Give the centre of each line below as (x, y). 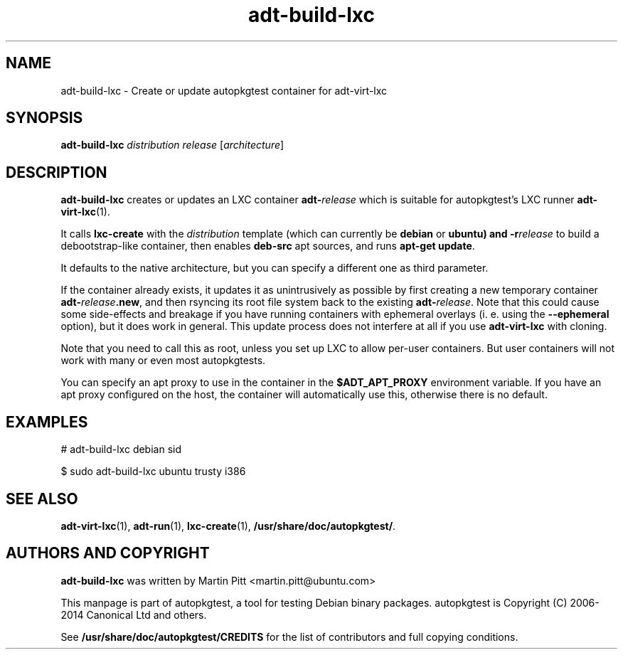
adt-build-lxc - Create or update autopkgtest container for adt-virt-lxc (224, 90)
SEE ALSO (42, 499)
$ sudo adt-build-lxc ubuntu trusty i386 (153, 472)
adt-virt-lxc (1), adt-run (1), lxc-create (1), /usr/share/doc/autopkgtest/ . (228, 526)
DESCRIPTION (57, 172)
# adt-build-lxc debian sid (121, 449)
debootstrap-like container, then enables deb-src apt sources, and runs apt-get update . (268, 246)
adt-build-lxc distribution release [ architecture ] (172, 145)
